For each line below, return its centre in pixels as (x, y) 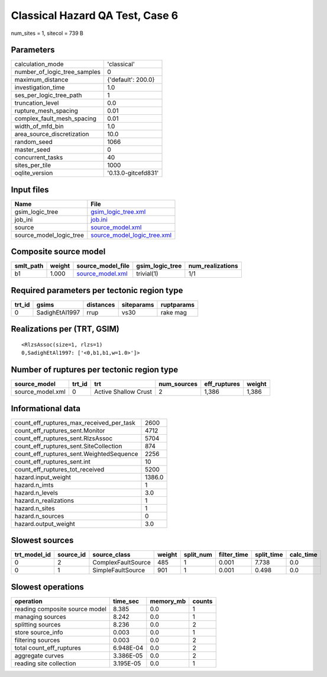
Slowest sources (42, 540)
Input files (30, 190)
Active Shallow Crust (123, 392)
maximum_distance (41, 80)
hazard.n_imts (34, 485)
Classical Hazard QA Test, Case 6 (95, 15)
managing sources (40, 617)
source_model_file (103, 266)
